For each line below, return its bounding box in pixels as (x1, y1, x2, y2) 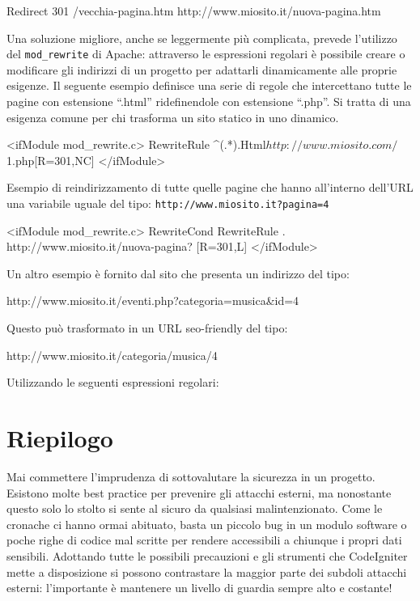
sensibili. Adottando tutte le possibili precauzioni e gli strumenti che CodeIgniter (6, 547, 408, 564)
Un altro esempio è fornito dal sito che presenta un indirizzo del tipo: (6, 265, 350, 281)
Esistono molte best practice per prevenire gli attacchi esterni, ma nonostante (6, 484, 392, 501)
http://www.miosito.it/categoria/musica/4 (6, 346, 218, 363)
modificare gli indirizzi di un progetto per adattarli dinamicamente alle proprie (6, 61, 397, 78)
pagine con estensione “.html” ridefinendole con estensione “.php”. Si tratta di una (6, 93, 411, 110)
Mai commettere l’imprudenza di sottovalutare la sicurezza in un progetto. (6, 468, 375, 485)
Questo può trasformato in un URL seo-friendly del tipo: (6, 320, 288, 336)
